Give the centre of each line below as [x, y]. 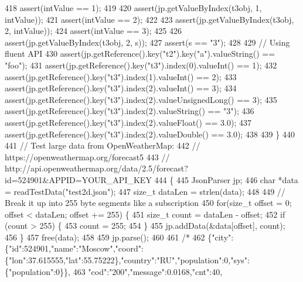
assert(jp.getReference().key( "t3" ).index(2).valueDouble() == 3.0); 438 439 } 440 [150, 134]
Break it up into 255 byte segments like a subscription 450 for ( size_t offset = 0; [148, 203]
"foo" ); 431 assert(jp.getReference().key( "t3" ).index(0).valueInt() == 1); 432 [141, 65]
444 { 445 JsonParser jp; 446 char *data [226, 179]
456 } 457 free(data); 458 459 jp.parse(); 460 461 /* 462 [105, 237]
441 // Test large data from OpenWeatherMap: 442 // [103, 145]
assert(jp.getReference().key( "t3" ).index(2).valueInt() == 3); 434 [121, 88]
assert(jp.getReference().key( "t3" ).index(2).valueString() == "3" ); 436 [130, 111]
